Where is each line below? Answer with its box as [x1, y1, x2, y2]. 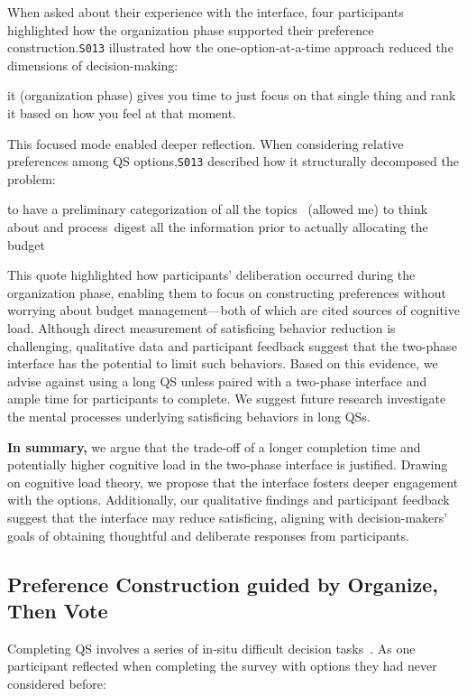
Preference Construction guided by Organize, [7, 570, 439, 598]
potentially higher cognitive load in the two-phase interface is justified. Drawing [7, 455, 448, 474]
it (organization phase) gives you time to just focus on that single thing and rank [7, 86, 456, 105]
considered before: [7, 673, 106, 692]
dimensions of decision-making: [7, 55, 179, 74]
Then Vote [7, 596, 108, 624]
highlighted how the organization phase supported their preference [7, 20, 374, 39]
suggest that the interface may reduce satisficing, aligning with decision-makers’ [7, 507, 448, 526]
